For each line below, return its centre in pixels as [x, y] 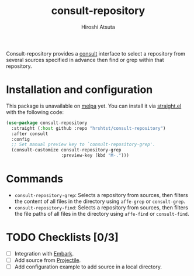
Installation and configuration [79, 90]
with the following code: [35, 112]
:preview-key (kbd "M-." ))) [95, 156]
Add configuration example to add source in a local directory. [88, 267]
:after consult [30, 134]
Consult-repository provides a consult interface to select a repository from [96, 53]
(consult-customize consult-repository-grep [66, 150]
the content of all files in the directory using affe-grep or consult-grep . [100, 201]
